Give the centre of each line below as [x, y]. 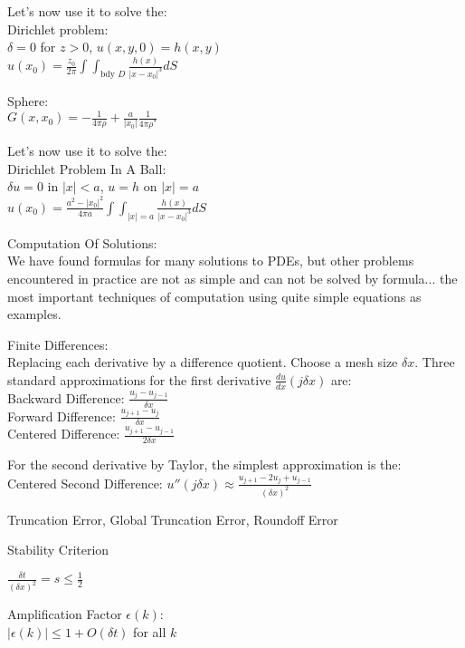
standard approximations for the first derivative [139, 379]
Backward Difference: [66, 397]
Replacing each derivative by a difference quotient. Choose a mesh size [203, 362]
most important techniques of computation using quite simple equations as [214, 296]
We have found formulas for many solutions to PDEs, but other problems [211, 261]
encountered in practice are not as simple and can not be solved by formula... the [232, 278]
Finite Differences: [58, 344]
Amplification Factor [65, 614]
